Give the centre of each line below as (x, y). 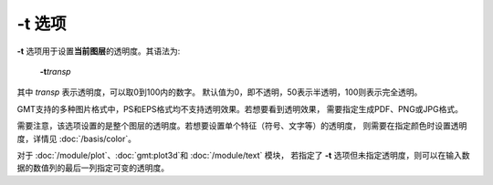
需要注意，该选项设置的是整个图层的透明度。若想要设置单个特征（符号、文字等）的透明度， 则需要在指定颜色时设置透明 (242, 126)
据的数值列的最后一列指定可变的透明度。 (93, 168)
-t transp (56, 71)
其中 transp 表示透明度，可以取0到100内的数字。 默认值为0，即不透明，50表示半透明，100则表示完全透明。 (220, 92)
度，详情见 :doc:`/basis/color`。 (77, 139)
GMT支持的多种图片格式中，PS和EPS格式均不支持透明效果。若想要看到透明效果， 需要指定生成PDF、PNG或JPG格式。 (240, 108)
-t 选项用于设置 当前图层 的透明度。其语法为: (99, 51)
